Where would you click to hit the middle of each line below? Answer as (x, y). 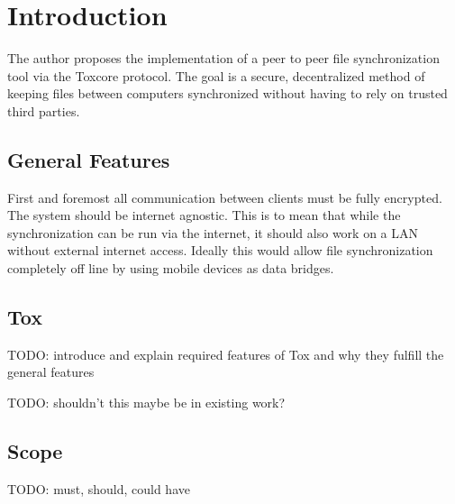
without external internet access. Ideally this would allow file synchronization (220, 250)
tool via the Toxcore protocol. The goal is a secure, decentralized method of (216, 75)
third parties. (44, 110)
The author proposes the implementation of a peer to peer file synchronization (223, 58)
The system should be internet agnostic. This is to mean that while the (204, 215)
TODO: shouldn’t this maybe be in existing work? (146, 403)
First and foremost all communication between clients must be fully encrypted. (225, 197)
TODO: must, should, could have (99, 488)
